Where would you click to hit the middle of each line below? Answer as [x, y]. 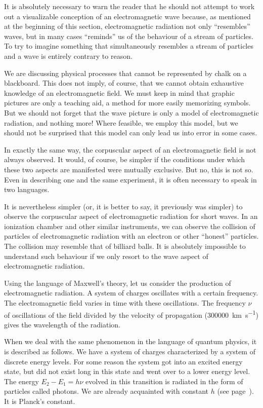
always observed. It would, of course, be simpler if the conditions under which [125, 159]
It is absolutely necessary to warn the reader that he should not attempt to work [129, 6]
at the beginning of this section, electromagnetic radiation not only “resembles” [127, 26]
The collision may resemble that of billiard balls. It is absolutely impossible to [125, 246]
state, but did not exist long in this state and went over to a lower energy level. [127, 371]
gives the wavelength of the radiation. [62, 324]
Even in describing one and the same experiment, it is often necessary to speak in [130, 179]
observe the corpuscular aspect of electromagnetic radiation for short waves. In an [131, 216]
